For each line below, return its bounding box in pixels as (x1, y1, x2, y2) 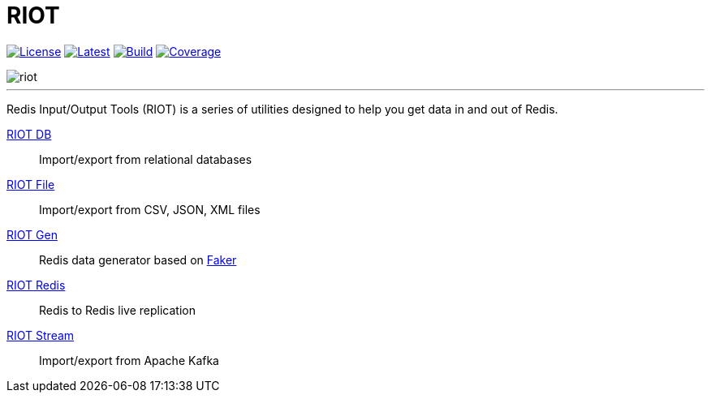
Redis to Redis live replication (39, 302, 196, 317)
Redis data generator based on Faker (39, 252, 237, 267)
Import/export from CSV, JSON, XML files (39, 202, 261, 217)
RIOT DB (6, 127, 52, 141)
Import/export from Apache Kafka (39, 353, 219, 367)
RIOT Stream (6, 328, 75, 342)
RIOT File (6, 177, 55, 191)
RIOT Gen (6, 227, 58, 242)
